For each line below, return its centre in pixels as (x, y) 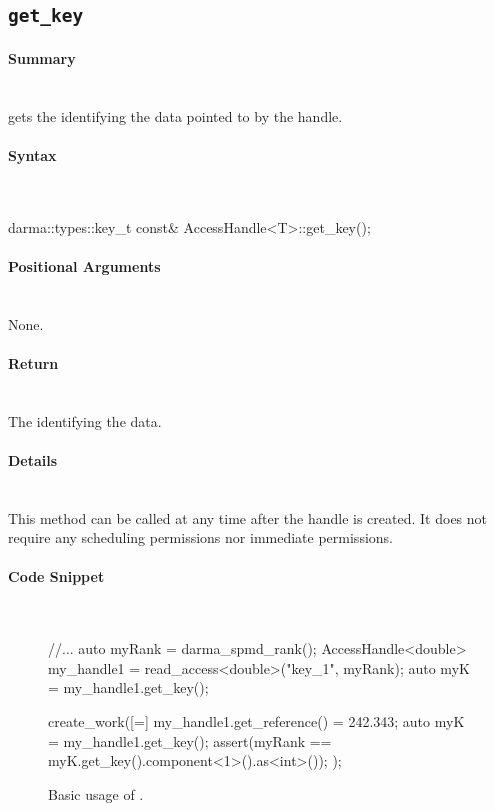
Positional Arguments (84, 265)
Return (33, 362)
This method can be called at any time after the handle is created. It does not (248, 517)
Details (33, 459)
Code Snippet (56, 576)
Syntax (32, 154)
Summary (42, 57)
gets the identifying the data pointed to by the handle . (175, 115)
